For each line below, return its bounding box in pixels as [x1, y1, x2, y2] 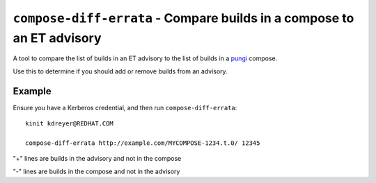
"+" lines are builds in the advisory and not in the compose [13, 155, 182, 163]
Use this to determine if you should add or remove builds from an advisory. [13, 67, 228, 76]
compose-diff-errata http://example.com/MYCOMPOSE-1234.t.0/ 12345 [25, 139, 260, 147]
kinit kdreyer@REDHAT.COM [25, 120, 114, 128]
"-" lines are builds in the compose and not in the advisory [13, 167, 180, 175]
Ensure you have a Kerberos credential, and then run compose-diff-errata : [13, 103, 237, 112]
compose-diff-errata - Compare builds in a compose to [13, 10, 354, 26]
